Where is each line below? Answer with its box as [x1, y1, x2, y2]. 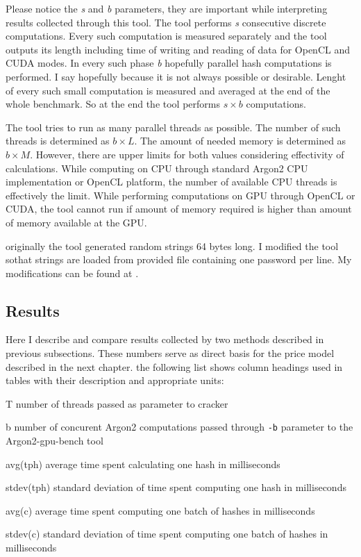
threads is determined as [6, 133, 110, 148]
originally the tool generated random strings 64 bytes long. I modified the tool [6, 238, 339, 253]
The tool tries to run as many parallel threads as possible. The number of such [6, 119, 341, 134]
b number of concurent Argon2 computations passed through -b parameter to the [6, 419, 353, 434]
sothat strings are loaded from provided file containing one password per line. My [6, 252, 352, 267]
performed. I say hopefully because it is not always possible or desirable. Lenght [6, 69, 346, 83]
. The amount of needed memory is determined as [134, 133, 346, 148]
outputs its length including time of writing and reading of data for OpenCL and [6, 42, 350, 56]
